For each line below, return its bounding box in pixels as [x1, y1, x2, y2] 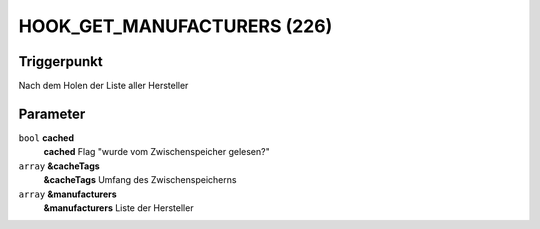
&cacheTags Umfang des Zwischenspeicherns [43, 174, 237, 186]
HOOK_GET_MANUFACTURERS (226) [18, 15, 333, 37]
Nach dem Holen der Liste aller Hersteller [18, 80, 189, 92]
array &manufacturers [18, 188, 117, 200]
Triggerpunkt [18, 53, 104, 70]
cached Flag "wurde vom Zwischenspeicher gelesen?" [43, 146, 270, 158]
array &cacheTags [18, 160, 100, 172]
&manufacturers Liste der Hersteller [43, 201, 194, 214]
